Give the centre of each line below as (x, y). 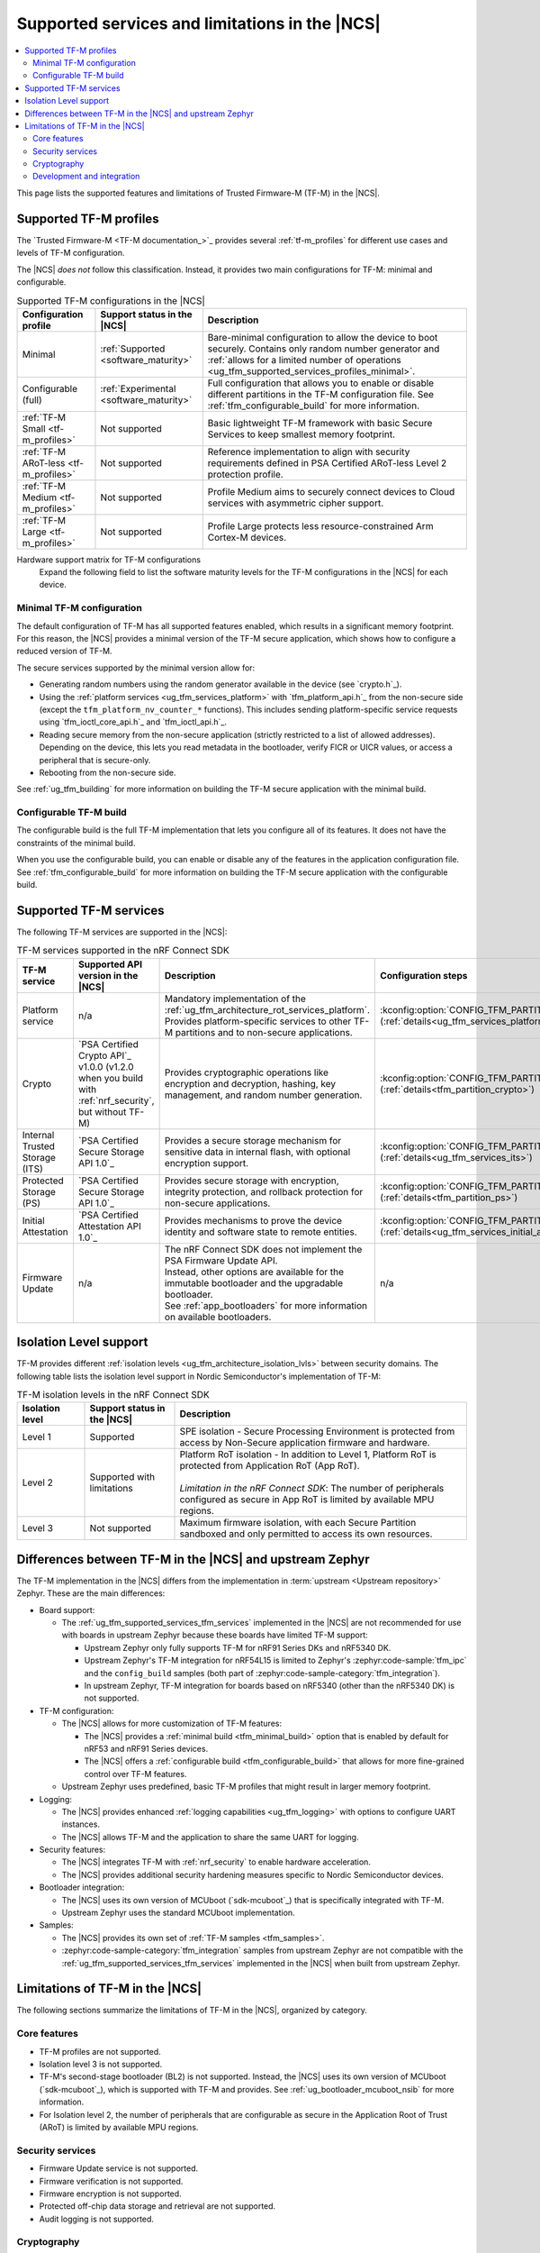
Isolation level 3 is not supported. (101, 2065)
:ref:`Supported (133, 349)
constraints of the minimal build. (76, 843)
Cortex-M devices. (247, 537)
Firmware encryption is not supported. (110, 2194)
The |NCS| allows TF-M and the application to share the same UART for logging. (210, 1837)
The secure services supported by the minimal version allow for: (136, 668)
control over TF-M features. (135, 1774)
